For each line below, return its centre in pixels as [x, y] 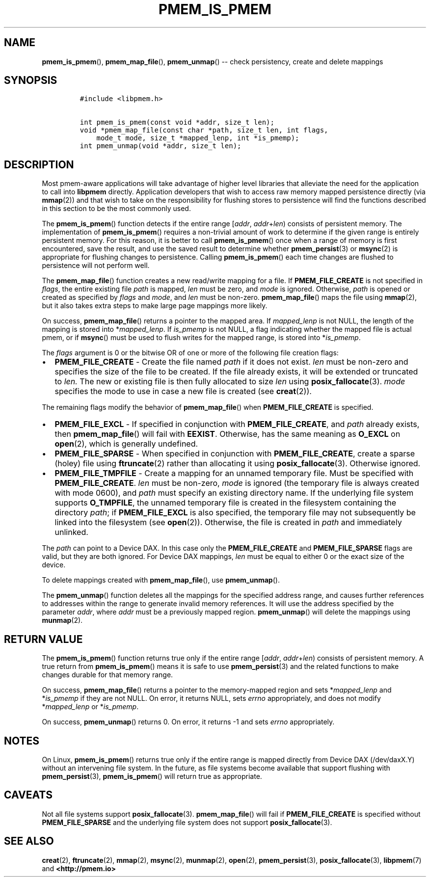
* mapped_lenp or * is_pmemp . [90, 707]
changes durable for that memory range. [107, 675]
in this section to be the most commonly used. [116, 209]
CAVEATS [28, 795]
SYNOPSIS [31, 80]
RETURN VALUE [43, 639]
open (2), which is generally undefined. [126, 444]
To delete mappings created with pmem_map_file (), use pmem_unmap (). [161, 580]
